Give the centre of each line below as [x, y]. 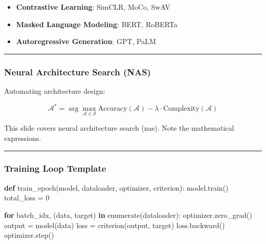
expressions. [23, 138]
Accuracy [113, 109]
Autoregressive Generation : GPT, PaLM [86, 41]
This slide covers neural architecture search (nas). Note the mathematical [119, 128]
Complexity [181, 109]
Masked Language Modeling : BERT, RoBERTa [97, 24]
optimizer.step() [29, 235]
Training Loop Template [55, 168]
